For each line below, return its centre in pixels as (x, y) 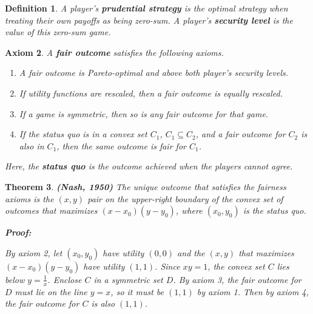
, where (189, 210)
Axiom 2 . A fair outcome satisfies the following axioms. (114, 52)
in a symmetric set (128, 279)
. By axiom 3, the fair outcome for (237, 279)
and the (191, 252)
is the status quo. (274, 210)
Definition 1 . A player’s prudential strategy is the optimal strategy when (146, 8)
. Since (167, 266)
